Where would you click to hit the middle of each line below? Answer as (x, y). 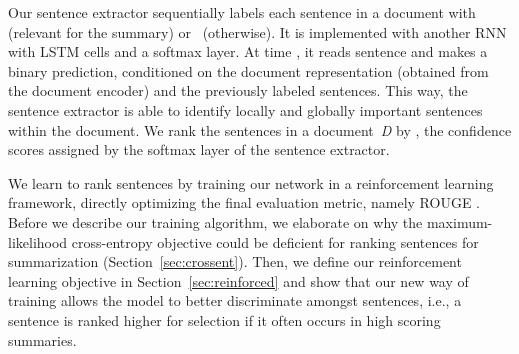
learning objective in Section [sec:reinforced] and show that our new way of (238, 280)
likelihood (38, 241)
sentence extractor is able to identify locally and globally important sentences (245, 109)
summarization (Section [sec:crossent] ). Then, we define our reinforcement (235, 261)
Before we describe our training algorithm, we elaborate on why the (215, 221)
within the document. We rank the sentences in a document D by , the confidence (260, 129)
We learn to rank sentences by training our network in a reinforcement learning (251, 182)
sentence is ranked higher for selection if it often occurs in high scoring (224, 319)
